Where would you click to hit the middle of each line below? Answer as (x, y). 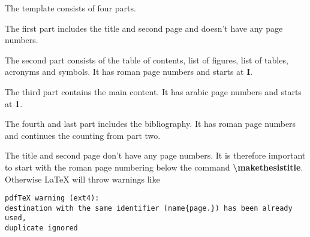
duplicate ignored (41, 228)
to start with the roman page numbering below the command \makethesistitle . (154, 167)
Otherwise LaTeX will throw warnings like (82, 179)
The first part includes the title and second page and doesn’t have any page (144, 28)
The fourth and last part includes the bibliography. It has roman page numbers (151, 124)
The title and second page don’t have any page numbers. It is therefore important (155, 155)
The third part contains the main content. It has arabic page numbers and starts (153, 91)
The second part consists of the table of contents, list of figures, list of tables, (147, 60)
